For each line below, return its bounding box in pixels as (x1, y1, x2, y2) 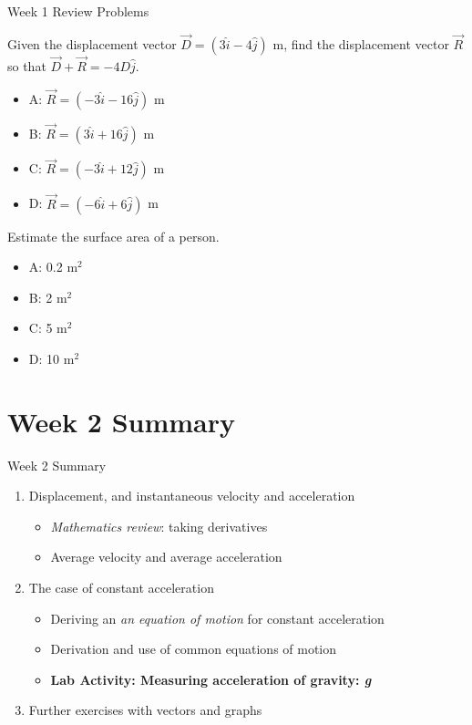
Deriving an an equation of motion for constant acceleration (50, 608, 385, 627)
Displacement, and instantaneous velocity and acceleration (28, 486, 355, 505)
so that (7, 57, 46, 76)
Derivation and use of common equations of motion (50, 639, 337, 658)
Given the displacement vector (7, 34, 177, 53)
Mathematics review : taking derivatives (50, 516, 268, 535)
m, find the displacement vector (272, 34, 449, 53)
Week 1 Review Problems (7, 2, 149, 20)
